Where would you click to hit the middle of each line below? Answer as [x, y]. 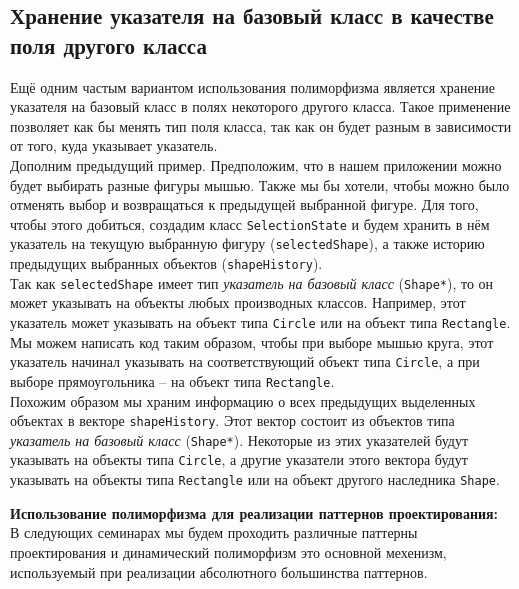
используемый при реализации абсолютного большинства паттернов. [219, 571]
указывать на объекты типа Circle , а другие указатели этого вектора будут [239, 459]
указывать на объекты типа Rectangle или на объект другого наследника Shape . [255, 479]
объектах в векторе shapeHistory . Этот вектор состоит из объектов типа [232, 420]
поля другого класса [108, 44]
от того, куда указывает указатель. [114, 145]
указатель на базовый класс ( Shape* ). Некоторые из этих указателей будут [239, 439]
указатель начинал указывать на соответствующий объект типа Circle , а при [245, 361]
